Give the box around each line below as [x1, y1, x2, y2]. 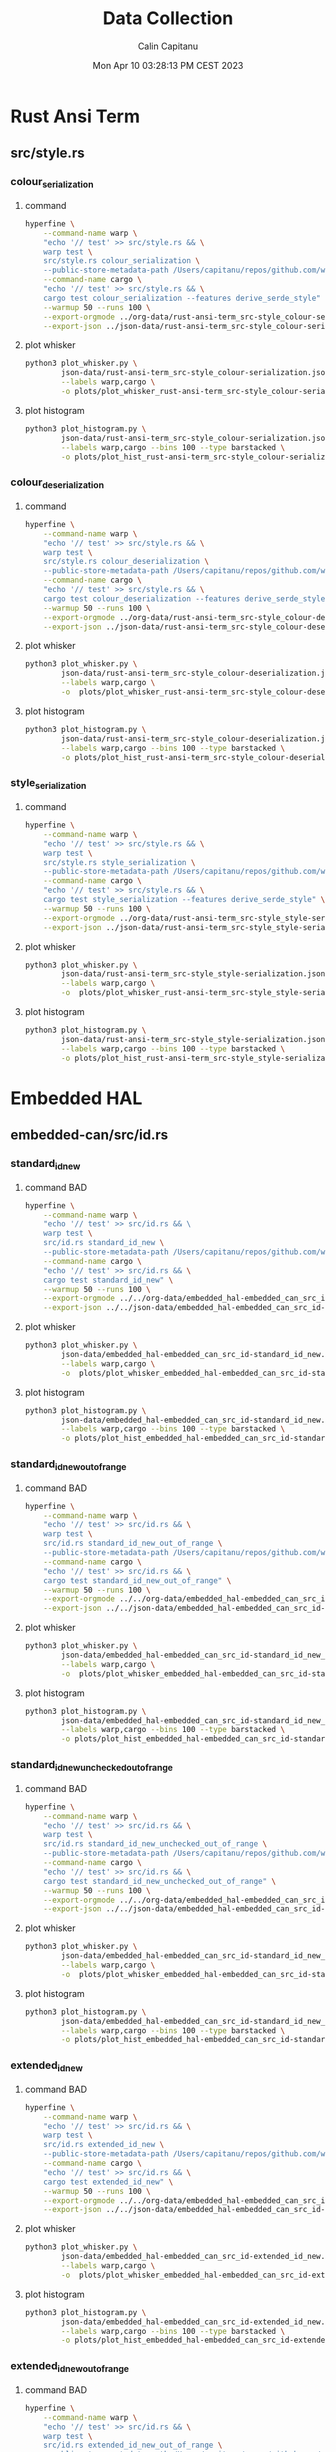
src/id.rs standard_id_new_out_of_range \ [43, 1538, 223, 1549]
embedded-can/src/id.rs [10, 1127, 169, 1144]
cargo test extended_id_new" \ [43, 2177, 174, 2187]
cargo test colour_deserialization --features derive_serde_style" [43, 593, 330, 604]
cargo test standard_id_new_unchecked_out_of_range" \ [43, 1876, 277, 1886]
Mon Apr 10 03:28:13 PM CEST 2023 [92, 59, 244, 71]
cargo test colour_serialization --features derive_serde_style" [43, 293, 322, 303]
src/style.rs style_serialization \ [43, 857, 196, 867]
